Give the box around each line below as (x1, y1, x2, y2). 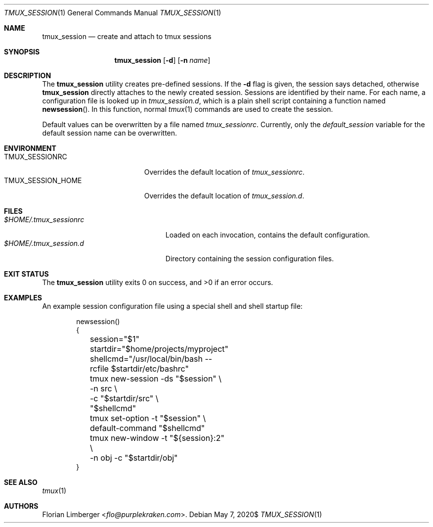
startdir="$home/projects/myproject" (89, 344, 228, 354)
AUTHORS (4, 502, 39, 510)
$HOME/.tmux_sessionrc (4, 215, 85, 224)
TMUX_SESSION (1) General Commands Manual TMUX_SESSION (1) (4, 8, 221, 17)
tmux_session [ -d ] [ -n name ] (114, 56, 211, 64)
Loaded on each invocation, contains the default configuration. (165, 231, 370, 239)
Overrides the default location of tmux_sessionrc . (144, 168, 304, 176)
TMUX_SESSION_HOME (4, 176, 82, 185)
